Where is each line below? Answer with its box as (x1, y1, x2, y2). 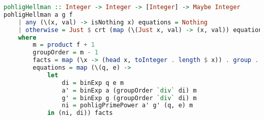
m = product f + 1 (33, 41, 95, 49)
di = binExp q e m (62, 79, 124, 86)
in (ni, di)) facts (47, 109, 113, 117)
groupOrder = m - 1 (33, 49, 99, 56)
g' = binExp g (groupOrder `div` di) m (62, 94, 197, 102)
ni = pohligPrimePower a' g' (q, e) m (62, 102, 193, 109)
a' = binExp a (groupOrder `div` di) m (62, 86, 197, 94)
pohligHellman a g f (4, 11, 73, 18)
